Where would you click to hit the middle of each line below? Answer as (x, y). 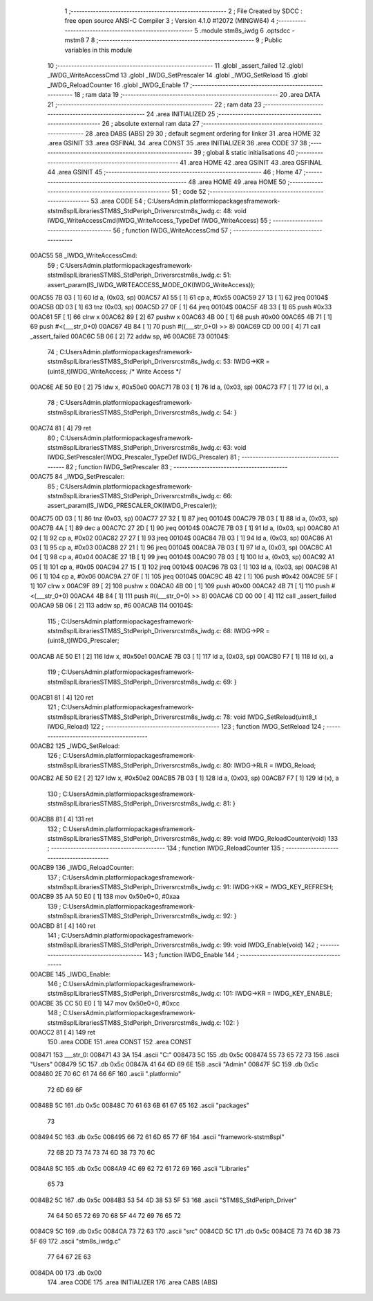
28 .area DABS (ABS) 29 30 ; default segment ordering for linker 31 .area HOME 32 (203, 133)
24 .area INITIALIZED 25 (181, 113)
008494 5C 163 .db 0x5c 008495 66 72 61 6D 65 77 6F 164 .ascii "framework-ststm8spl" (157, 1137)
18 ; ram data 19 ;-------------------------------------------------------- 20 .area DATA (197, 95)
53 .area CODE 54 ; (118, 201)
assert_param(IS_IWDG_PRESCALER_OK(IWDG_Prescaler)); (132, 506)
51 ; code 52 (189, 192)
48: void (235, 210)
